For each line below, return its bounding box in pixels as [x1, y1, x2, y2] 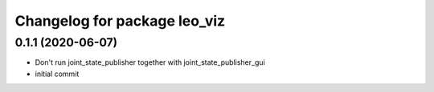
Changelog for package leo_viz [14, 12, 226, 30]
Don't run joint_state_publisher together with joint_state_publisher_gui [35, 58, 265, 67]
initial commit [35, 69, 80, 78]
